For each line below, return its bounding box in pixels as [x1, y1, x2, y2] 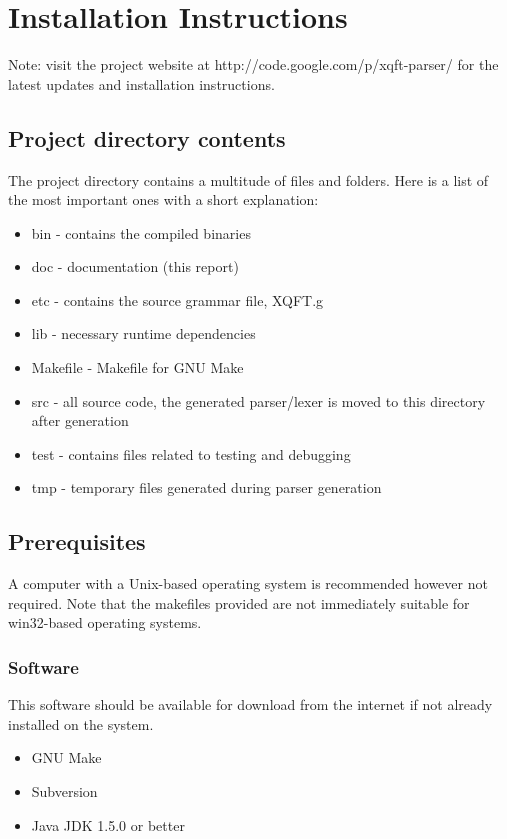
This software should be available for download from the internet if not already [8, 694, 493, 715]
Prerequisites [8, 526, 146, 557]
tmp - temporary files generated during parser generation [31, 477, 382, 498]
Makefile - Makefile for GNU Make [31, 357, 244, 378]
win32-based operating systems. [8, 612, 202, 633]
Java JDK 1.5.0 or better [31, 814, 185, 835]
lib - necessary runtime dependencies [31, 323, 256, 344]
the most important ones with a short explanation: [8, 189, 319, 210]
